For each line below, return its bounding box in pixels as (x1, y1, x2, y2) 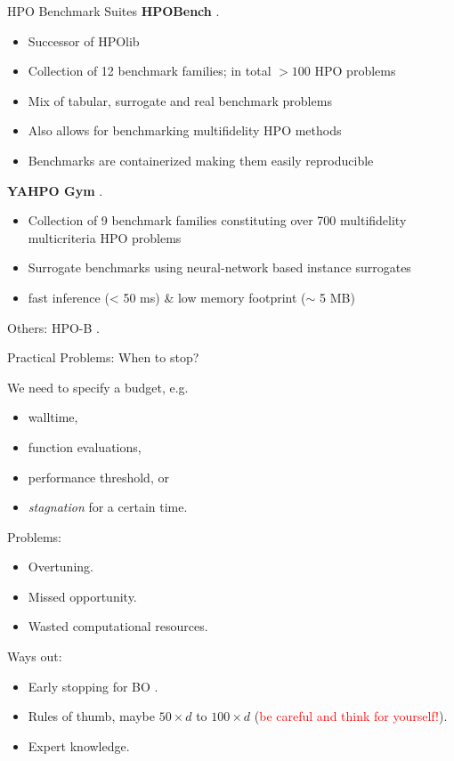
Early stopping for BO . (28, 676, 158, 695)
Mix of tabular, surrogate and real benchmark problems (28, 91, 332, 109)
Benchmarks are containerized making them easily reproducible (28, 150, 374, 169)
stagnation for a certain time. (28, 498, 188, 516)
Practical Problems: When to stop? (7, 348, 199, 367)
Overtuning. (28, 557, 93, 576)
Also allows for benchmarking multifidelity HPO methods (28, 121, 342, 140)
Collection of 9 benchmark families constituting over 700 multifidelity (28, 211, 407, 230)
